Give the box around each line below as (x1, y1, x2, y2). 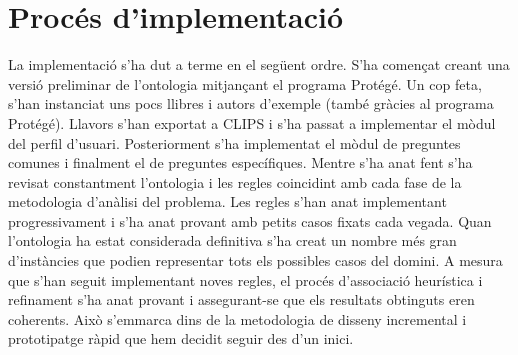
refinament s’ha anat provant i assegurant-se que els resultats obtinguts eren (8, 289, 475, 310)
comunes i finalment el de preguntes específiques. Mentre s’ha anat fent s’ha (8, 152, 473, 173)
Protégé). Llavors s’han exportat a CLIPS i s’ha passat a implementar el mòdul (8, 112, 496, 133)
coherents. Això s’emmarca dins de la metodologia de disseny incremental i (8, 308, 467, 329)
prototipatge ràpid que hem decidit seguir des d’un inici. (8, 328, 354, 349)
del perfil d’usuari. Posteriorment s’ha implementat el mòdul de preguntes (8, 132, 461, 153)
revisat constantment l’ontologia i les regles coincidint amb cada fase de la (8, 171, 462, 192)
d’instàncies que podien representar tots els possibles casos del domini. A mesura (8, 250, 503, 271)
